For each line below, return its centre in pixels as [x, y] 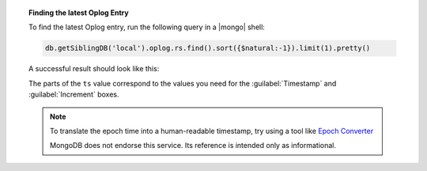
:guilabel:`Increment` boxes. [74, 94]
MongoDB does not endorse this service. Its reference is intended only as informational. [193, 146]
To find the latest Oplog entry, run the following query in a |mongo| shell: [147, 27]
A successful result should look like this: [94, 69]
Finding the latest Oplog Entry [79, 13]
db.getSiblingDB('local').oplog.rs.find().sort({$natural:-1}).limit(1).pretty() [208, 48]
